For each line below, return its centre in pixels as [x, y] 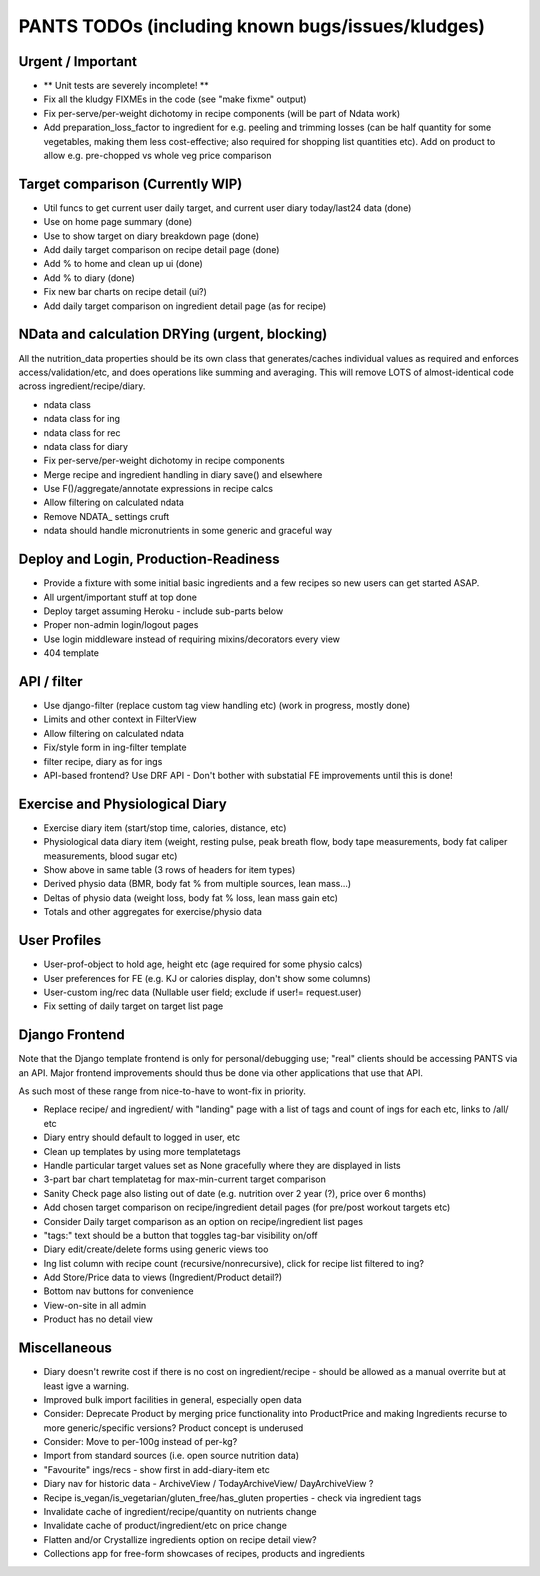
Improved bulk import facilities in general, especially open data [172, 1399]
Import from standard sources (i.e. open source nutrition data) [171, 1456]
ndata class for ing [81, 419]
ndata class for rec [82, 432]
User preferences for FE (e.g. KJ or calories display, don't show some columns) [207, 978]
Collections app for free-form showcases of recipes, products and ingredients [204, 1554]
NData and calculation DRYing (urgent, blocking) [173, 334]
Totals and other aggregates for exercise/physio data [152, 912]
